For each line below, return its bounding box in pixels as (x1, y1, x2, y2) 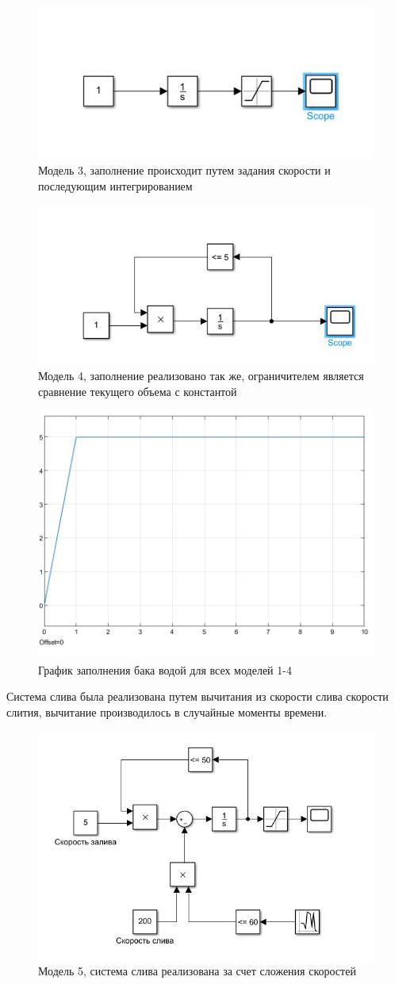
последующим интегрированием (38, 177, 193, 194)
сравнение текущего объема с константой (38, 382, 237, 399)
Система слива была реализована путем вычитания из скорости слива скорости (6, 688, 389, 705)
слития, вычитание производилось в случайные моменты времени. (6, 703, 328, 720)
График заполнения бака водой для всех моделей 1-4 (38, 661, 292, 678)
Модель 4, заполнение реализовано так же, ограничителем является (38, 367, 364, 384)
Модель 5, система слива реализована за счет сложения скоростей (38, 963, 356, 979)
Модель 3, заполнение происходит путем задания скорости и (38, 162, 331, 179)
